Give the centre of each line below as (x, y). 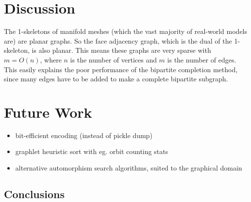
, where (51, 59)
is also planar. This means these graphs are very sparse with (121, 50)
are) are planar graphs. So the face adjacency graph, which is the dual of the (118, 40)
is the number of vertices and (113, 59)
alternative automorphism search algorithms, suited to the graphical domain (129, 168)
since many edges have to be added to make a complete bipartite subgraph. (116, 79)
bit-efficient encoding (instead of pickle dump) (84, 135)
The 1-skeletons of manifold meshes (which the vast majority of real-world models (126, 31)
